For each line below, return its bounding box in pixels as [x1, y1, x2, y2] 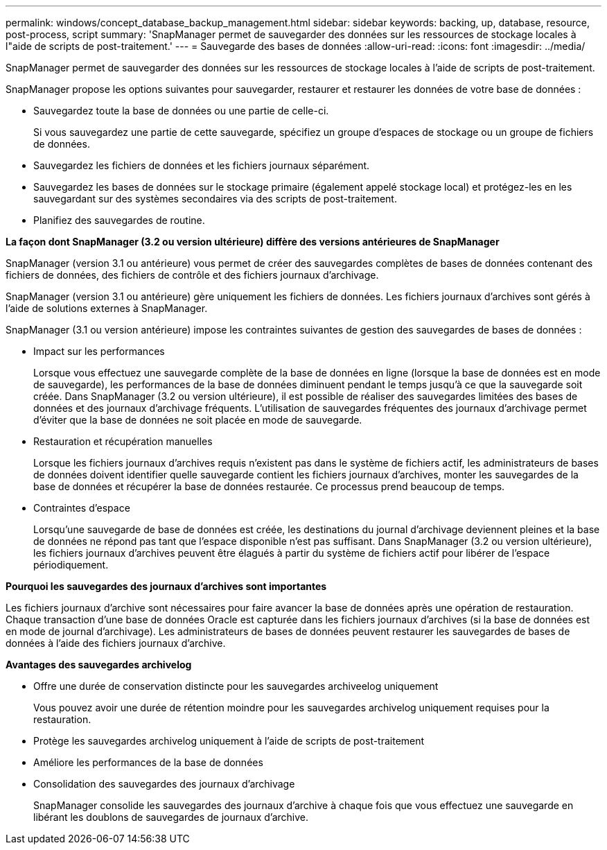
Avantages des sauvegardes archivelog [6, 659, 192, 670]
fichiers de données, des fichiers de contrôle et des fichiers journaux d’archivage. [6, 269, 379, 281]
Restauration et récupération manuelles [33, 435, 213, 447]
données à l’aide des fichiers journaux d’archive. [6, 637, 226, 649]
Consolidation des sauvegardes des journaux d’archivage [33, 778, 295, 790]
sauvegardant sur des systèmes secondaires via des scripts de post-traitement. [33, 193, 397, 205]
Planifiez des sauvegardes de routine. [33, 214, 205, 226]
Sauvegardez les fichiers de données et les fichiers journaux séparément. [33, 159, 370, 171]
